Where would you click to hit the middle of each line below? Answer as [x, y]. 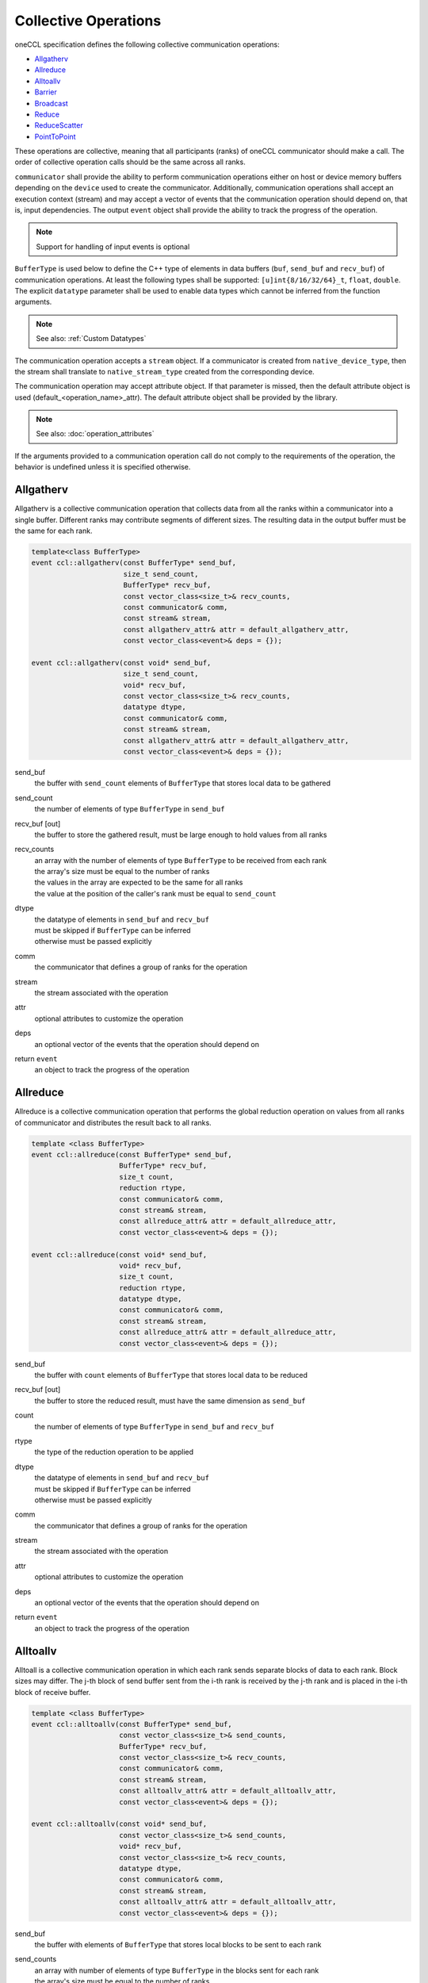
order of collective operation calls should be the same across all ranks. [130, 162]
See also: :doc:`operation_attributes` [95, 434]
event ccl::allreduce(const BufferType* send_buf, [132, 1155]
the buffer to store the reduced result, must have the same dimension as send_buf [170, 1401]
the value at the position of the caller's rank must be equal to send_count [155, 893]
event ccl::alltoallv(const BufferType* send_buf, [132, 1724]
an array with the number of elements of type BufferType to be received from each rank [181, 860]
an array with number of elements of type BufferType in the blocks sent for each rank [177, 1970]
